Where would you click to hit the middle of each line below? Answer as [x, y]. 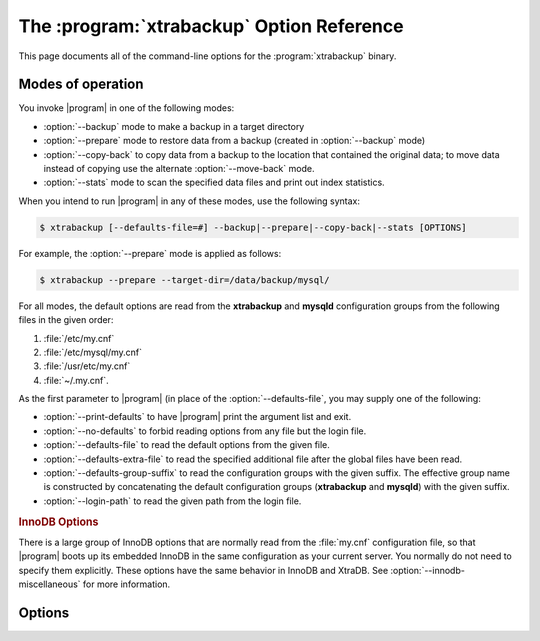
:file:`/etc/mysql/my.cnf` [93, 352]
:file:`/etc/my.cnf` [79, 338]
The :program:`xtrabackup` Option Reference [211, 26]
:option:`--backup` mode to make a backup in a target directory [174, 126]
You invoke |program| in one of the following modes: [126, 108]
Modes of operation [81, 84]
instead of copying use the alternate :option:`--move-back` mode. [179, 169]
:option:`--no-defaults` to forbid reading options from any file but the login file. [205, 431]
